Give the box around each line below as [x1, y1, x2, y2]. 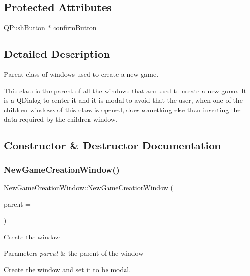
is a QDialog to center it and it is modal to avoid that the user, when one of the [4, 95, 243, 105]
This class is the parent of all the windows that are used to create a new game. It [4, 85, 247, 95]
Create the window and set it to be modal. [4, 264, 131, 274]
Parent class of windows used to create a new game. [4, 69, 159, 79]
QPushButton [4, 22, 45, 33]
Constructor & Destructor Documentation [4, 138, 221, 153]
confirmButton [53, 22, 97, 33]
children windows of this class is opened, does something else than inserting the [4, 104, 241, 114]
